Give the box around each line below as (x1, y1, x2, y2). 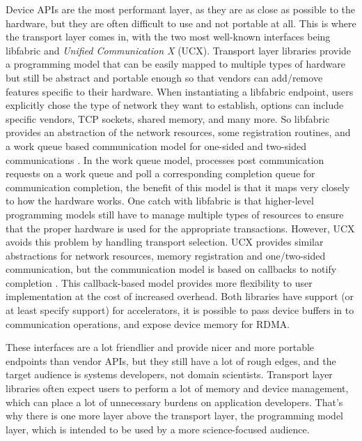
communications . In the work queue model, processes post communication (6, 152, 324, 167)
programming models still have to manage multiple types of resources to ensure (6, 207, 344, 221)
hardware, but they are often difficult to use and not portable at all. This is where (6, 15, 356, 30)
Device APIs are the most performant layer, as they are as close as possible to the (6, 2, 355, 16)
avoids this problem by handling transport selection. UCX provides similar (6, 234, 324, 249)
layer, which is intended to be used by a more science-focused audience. (6, 421, 310, 436)
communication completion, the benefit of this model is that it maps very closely (6, 179, 350, 194)
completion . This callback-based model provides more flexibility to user (6, 275, 313, 290)
